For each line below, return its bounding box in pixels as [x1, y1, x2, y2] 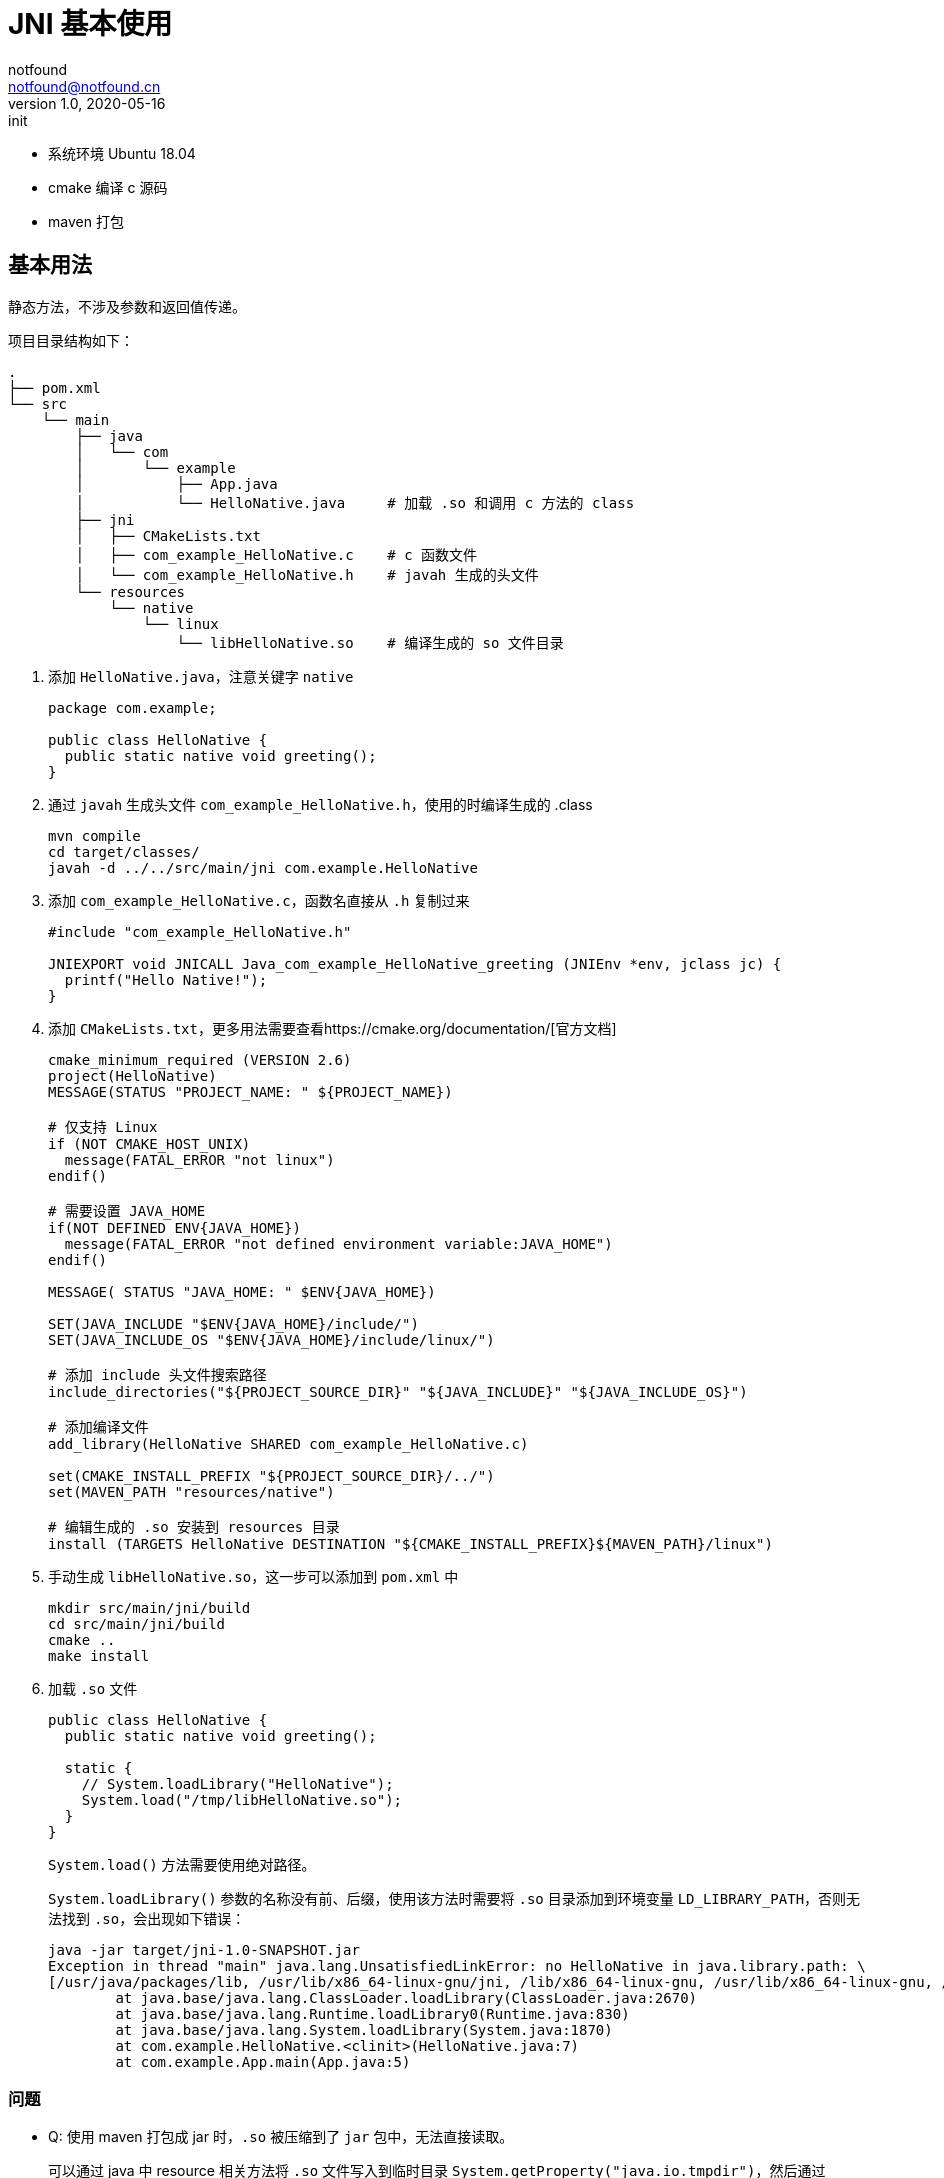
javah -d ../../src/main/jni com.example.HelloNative [48, 859, 478, 876]
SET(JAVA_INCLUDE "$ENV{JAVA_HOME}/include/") [48, 1315, 419, 1332]
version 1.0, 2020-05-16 [8, 94, 166, 112]
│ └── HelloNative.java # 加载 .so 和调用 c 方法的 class [75, 494, 635, 511]
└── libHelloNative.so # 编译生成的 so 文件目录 [176, 634, 564, 651]
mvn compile [48, 827, 141, 844]
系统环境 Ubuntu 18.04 [48, 144, 196, 162]
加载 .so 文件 [48, 1679, 138, 1697]
